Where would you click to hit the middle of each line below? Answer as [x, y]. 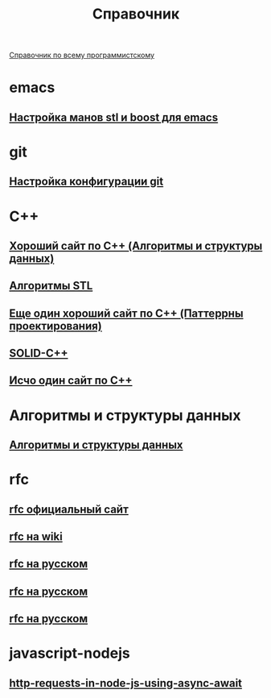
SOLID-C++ [39, 353]
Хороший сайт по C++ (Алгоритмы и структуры [136, 245]
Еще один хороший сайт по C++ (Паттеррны [126, 313]
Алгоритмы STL [51, 286]
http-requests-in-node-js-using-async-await [126, 683]
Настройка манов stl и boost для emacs [114, 117]
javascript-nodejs [70, 653]
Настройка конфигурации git [86, 182]
